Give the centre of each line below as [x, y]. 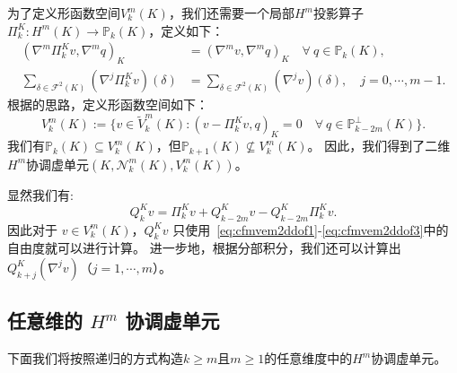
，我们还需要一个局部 [231, 13]
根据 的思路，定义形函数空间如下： [108, 104]
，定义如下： [186, 30]
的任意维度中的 [308, 358]
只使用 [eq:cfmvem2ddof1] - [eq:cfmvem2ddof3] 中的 [311, 229]
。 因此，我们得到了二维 [379, 146]
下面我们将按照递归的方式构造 [95, 358]
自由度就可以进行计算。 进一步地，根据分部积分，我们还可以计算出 [204, 248]
